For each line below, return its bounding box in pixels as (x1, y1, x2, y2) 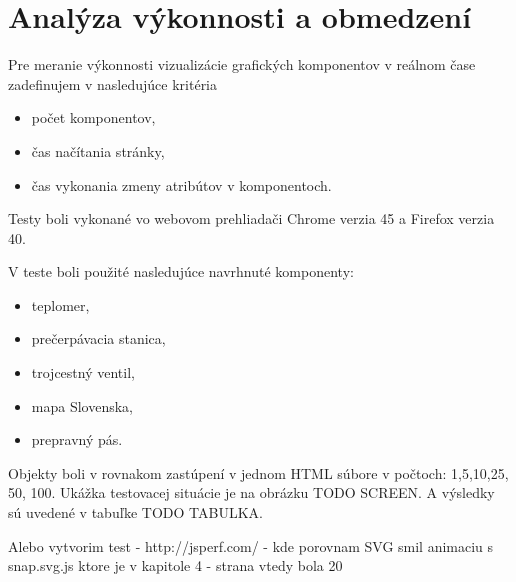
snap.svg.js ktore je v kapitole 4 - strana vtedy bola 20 (8, 555, 343, 576)
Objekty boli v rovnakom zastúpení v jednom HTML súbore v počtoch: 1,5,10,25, (8, 462, 509, 483)
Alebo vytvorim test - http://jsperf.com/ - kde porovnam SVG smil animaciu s (8, 535, 494, 556)
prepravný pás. (31, 429, 123, 450)
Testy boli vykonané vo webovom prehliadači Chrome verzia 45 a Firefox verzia (8, 208, 495, 229)
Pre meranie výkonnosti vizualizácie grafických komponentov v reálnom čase (8, 54, 476, 75)
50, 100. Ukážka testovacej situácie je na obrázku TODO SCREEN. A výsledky (8, 482, 495, 503)
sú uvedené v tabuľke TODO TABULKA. (8, 502, 263, 523)
